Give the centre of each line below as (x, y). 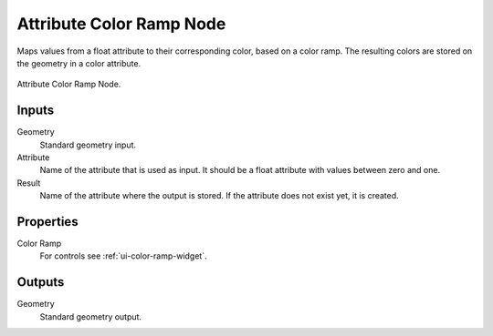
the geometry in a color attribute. (79, 63)
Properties (47, 222)
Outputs (41, 282)
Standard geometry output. (90, 316)
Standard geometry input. (88, 145)
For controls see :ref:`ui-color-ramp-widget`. (123, 256)
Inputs (36, 111)
